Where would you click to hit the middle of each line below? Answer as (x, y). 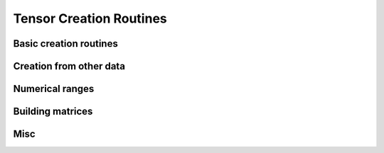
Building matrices (53, 112)
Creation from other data (69, 66)
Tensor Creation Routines (90, 18)
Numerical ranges (54, 89)
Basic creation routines (66, 44)
